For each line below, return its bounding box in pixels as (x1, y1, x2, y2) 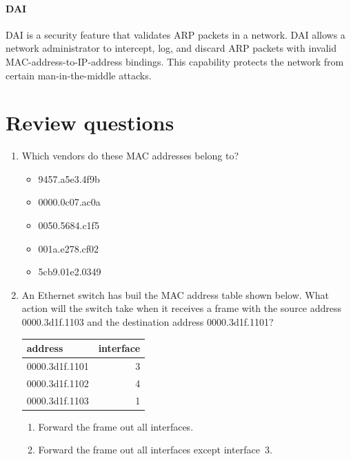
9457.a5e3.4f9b (38, 171, 100, 186)
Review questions (6, 108, 174, 137)
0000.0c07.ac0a (38, 195, 101, 209)
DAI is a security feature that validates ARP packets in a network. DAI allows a (6, 27, 345, 41)
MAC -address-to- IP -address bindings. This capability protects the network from (6, 54, 344, 68)
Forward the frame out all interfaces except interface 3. (38, 442, 272, 457)
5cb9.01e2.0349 (38, 264, 101, 279)
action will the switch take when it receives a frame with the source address (21, 301, 342, 315)
